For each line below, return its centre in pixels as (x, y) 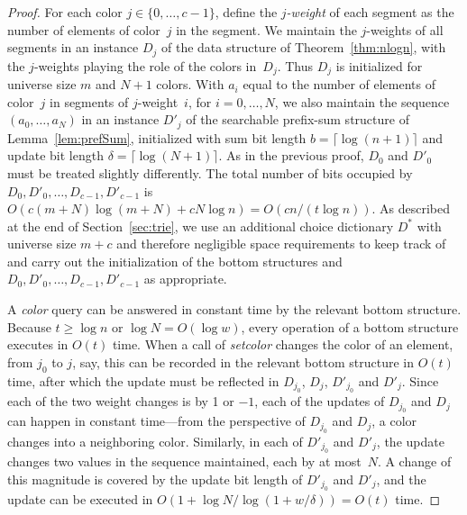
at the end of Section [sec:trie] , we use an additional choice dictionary (201, 226)
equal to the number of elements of (339, 84)
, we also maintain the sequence (362, 101)
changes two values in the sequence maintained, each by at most (184, 461)
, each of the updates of (320, 401)
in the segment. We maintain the (266, 29)
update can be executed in (80, 499)
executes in (38, 344)
